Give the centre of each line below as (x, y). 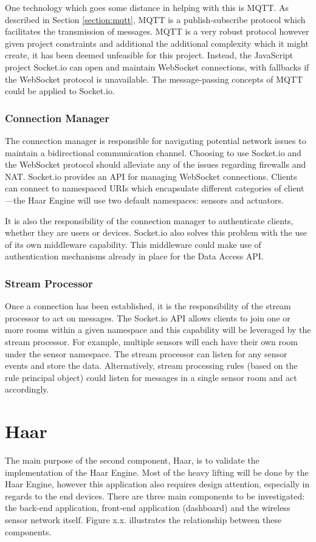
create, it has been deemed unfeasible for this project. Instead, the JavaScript (149, 55)
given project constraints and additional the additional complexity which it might (157, 43)
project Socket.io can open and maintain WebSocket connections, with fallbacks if (157, 67)
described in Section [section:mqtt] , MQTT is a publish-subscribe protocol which (155, 19)
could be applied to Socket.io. (60, 91)
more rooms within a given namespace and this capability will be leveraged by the (158, 330)
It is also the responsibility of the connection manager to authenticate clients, (149, 220)
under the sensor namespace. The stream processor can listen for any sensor (146, 353)
